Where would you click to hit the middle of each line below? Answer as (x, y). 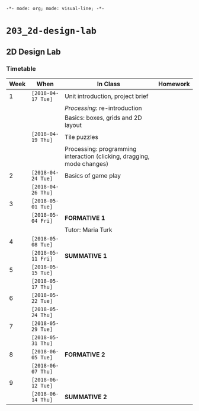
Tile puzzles (82, 137)
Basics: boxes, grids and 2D (103, 118)
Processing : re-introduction (103, 108)
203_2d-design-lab (51, 31)
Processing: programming (101, 148)
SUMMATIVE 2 (86, 397)
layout (73, 125)
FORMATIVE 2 (85, 355)
